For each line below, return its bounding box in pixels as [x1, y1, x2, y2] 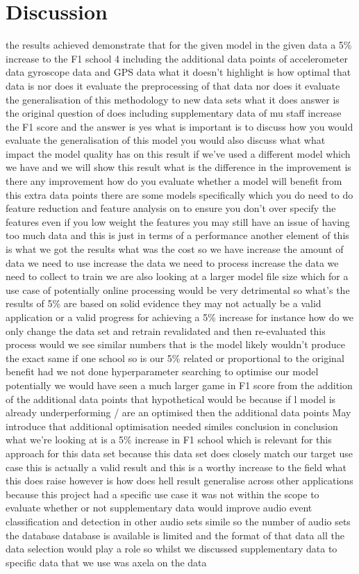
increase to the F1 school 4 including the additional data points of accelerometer [6, 51, 348, 65]
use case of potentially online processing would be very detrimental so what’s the [6, 282, 350, 297]
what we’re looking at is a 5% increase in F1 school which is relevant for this [6, 432, 332, 447]
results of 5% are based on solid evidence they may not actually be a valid [6, 296, 322, 311]
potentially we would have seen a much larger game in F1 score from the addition [6, 377, 353, 392]
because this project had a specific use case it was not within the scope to [6, 486, 319, 501]
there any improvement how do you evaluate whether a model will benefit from [6, 174, 342, 188]
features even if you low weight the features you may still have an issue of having [6, 214, 350, 229]
